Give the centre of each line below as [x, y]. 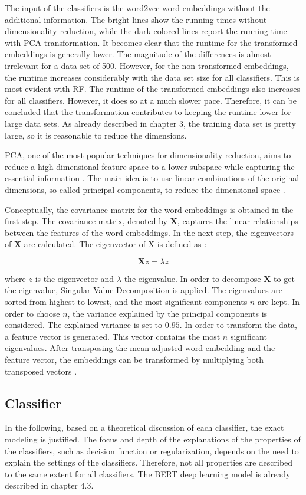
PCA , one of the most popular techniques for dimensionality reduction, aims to [148, 155]
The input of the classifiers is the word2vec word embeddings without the [137, 8]
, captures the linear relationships [238, 221]
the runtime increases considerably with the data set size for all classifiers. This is [152, 77]
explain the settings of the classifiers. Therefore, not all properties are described [149, 462]
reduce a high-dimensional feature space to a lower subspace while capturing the [150, 166]
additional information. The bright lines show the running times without [136, 19]
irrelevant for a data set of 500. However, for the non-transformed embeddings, [147, 65]
